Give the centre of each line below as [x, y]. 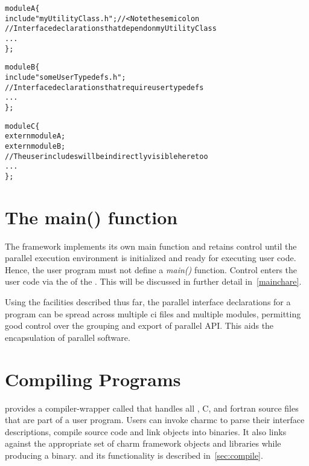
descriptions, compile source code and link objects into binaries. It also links [146, 431]
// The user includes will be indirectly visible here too [107, 156]
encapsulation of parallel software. [68, 337]
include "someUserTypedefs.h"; [65, 77]
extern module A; [35, 136]
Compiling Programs [93, 379]
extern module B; [35, 146]
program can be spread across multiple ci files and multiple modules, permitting [153, 313]
